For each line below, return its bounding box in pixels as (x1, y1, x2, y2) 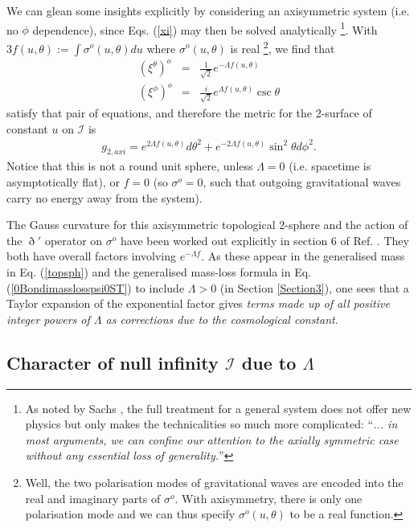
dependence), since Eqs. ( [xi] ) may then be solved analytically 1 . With (32, 18, 378, 38)
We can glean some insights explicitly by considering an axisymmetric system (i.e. (6, 2, 410, 18)
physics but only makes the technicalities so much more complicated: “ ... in (25, 415, 398, 432)
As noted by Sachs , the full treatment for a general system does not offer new (25, 399, 412, 416)
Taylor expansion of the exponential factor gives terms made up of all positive (6, 295, 390, 312)
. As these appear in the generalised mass (201, 248, 405, 264)
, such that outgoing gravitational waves (203, 174, 401, 190)
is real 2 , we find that (230, 37, 335, 56)
